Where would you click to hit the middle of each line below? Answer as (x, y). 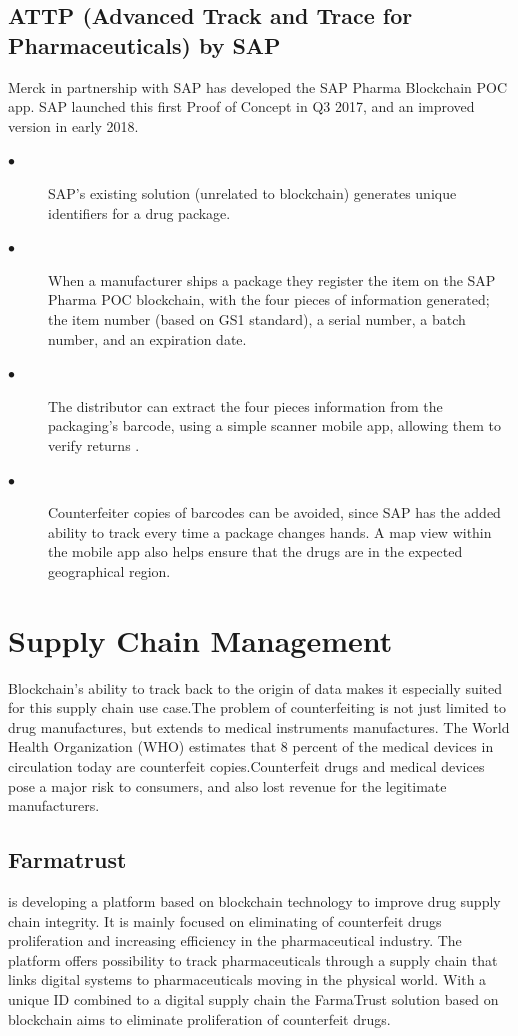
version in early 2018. (73, 125)
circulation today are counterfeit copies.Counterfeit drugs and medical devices (246, 765)
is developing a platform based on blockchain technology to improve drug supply (254, 900)
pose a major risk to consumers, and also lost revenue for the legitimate (227, 785)
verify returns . (94, 444)
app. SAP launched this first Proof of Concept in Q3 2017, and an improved (241, 106)
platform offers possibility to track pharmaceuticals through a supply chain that (253, 959)
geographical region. (109, 570)
